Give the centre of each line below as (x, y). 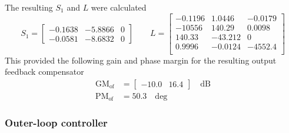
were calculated (119, 7)
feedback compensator (44, 72)
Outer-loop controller (56, 123)
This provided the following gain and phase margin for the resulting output (141, 60)
